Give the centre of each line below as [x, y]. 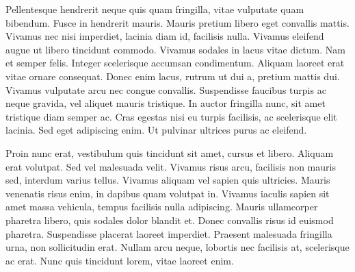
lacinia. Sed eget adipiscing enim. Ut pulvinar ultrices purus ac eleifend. [156, 130]
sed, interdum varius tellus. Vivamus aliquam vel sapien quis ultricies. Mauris [168, 180]
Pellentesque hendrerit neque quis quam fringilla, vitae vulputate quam [155, 9]
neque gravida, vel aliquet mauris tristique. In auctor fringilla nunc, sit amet [166, 103]
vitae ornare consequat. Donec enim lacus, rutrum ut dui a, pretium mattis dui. [173, 76]
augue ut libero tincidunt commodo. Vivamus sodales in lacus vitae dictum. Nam [175, 49]
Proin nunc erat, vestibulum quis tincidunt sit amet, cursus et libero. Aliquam [170, 152]
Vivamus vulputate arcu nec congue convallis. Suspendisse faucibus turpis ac [166, 89]
